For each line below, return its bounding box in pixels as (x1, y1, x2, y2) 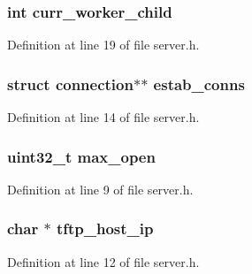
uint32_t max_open (7, 145, 156, 167)
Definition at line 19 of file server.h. (7, 35, 200, 54)
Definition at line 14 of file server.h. (7, 108, 200, 126)
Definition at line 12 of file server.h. (7, 252, 200, 270)
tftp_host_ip (56, 217, 154, 240)
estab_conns (153, 72, 245, 95)
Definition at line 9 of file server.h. (7, 179, 194, 198)
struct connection (7, 72, 134, 95)
